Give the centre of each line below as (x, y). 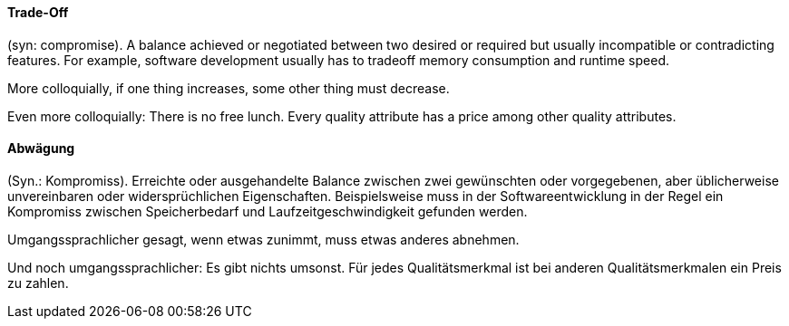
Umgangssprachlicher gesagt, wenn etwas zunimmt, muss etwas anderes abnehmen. (263, 239)
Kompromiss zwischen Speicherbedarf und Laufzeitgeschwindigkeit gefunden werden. (268, 211)
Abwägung (41, 149)
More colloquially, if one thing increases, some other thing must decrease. (229, 88)
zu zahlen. (38, 283)
